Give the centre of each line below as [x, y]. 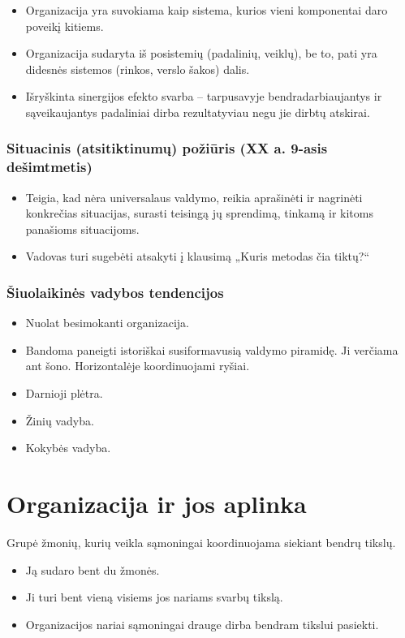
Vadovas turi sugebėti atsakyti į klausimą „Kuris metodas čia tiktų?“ [198, 256]
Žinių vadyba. [60, 420]
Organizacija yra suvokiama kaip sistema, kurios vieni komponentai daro [207, 10]
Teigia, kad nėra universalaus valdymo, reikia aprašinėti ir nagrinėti [194, 197]
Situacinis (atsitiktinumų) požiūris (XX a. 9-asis [167, 148]
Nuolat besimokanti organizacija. [107, 323]
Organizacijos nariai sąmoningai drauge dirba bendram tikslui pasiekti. [202, 624]
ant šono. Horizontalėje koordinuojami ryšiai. [138, 366]
